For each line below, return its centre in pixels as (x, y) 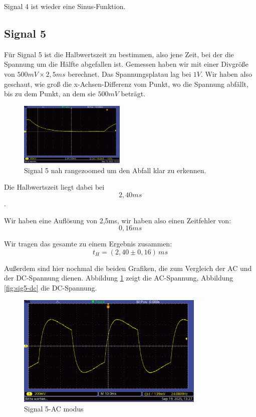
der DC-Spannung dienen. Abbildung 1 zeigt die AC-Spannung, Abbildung (119, 278)
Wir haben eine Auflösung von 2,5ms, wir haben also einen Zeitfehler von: (118, 220)
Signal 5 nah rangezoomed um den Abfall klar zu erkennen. (115, 170)
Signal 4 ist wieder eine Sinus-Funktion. (65, 6)
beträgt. (133, 94)
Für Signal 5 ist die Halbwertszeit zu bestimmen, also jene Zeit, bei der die (119, 54)
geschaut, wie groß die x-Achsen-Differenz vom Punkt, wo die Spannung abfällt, (126, 84)
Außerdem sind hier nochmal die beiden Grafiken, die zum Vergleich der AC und (128, 268)
